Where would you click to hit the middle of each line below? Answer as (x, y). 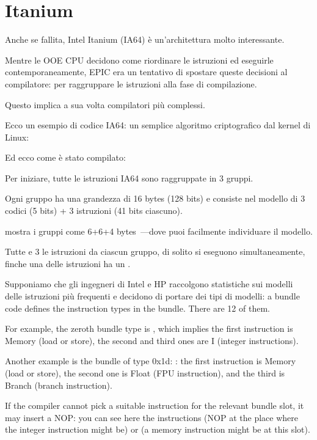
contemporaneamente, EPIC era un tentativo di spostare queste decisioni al (146, 72)
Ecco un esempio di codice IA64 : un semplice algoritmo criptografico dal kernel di (158, 125)
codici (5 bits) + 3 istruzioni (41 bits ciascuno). (94, 211)
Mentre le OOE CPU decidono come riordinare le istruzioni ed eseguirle (139, 60)
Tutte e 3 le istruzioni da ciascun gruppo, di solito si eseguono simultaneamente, (155, 251)
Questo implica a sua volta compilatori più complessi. (105, 104)
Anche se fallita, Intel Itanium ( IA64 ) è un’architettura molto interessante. (145, 39)
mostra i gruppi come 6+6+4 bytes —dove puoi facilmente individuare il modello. (159, 231)
